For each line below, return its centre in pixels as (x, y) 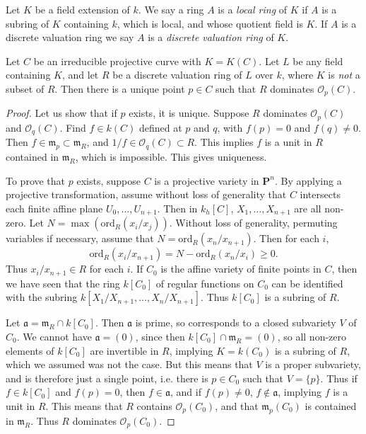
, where (297, 75)
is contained (331, 405)
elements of (30, 350)
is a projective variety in (207, 180)
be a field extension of (82, 9)
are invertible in (124, 350)
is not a (344, 75)
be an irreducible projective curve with (117, 61)
